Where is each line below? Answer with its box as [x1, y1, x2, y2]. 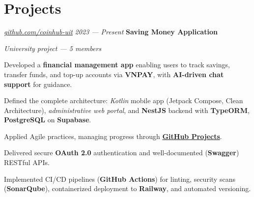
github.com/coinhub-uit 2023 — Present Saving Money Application [4, 27, 218, 37]
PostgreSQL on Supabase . [4, 114, 91, 125]
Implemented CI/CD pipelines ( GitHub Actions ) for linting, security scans [4, 173, 235, 184]
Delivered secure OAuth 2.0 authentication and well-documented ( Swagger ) [4, 147, 239, 158]
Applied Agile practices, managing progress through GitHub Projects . [4, 131, 222, 141]
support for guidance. [4, 79, 72, 89]
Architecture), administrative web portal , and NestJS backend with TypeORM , [4, 105, 250, 115]
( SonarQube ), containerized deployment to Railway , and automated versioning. [4, 183, 251, 194]
